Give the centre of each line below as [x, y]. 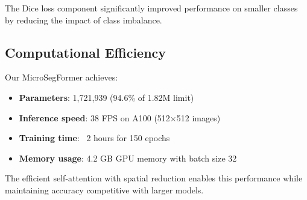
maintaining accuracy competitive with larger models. [104, 189]
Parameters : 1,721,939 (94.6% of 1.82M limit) [106, 97]
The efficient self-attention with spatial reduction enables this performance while [154, 178]
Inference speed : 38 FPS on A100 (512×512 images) [120, 117]
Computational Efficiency [86, 52]
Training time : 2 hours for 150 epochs [94, 138]
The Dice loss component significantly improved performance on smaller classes [151, 8]
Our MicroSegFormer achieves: [62, 77]
